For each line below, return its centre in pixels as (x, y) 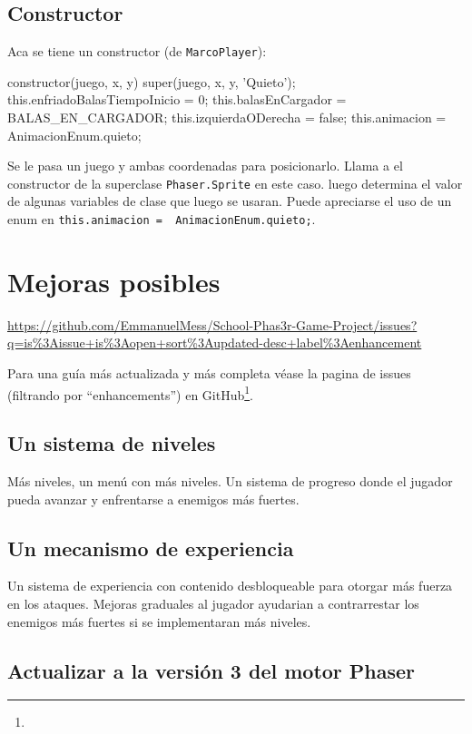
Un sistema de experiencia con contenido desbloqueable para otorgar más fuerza (230, 586)
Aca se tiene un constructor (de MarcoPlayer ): (137, 51)
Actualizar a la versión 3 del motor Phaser (211, 670)
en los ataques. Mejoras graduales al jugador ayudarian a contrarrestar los (213, 604)
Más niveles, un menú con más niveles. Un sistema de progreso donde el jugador (230, 481)
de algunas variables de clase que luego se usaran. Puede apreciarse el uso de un (230, 201)
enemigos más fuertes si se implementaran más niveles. (159, 621)
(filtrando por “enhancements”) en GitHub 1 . (130, 393)
